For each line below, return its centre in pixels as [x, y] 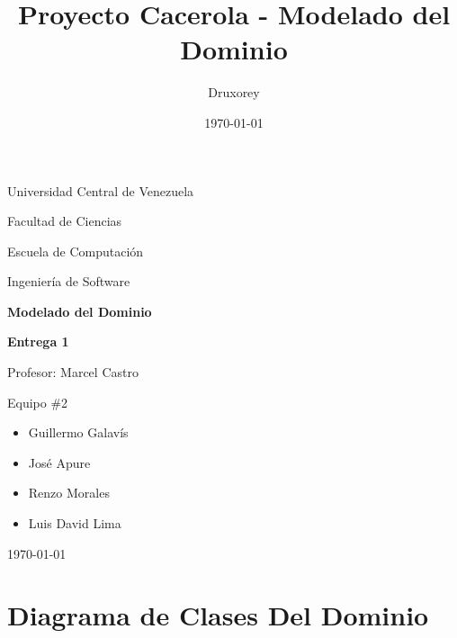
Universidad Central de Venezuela [101, 190]
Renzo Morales [69, 493]
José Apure [59, 462]
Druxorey [234, 92]
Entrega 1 [38, 341]
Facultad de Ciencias [65, 221]
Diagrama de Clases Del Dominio [218, 615]
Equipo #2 [38, 402]
